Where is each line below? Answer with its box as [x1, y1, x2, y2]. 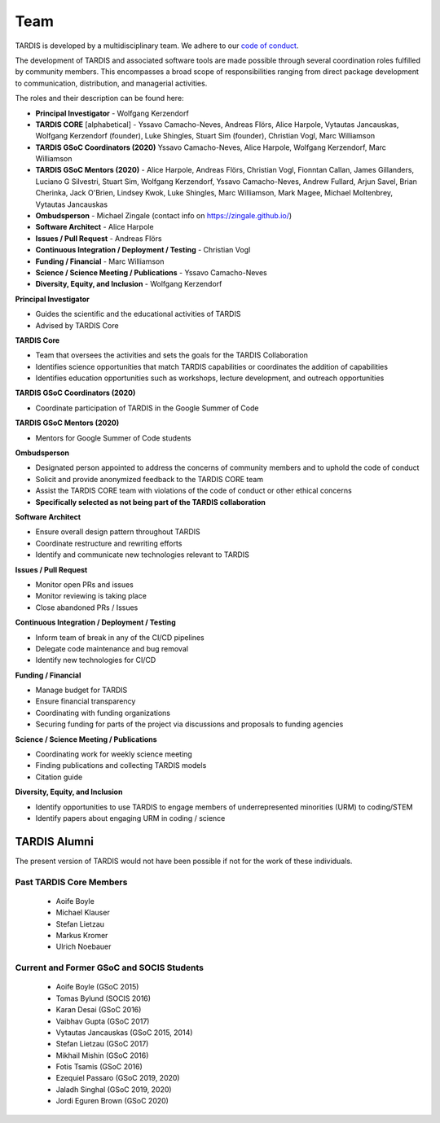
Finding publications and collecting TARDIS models [35, 761, 207, 770]
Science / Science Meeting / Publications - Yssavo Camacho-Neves [35, 267, 268, 277]
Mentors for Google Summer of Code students [35, 432, 191, 443]
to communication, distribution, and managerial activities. [15, 78, 208, 88]
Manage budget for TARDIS [35, 685, 128, 695]
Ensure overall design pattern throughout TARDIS [35, 527, 200, 537]
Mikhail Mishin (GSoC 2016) [55, 1051, 149, 1060]
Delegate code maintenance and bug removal [35, 643, 189, 653]
